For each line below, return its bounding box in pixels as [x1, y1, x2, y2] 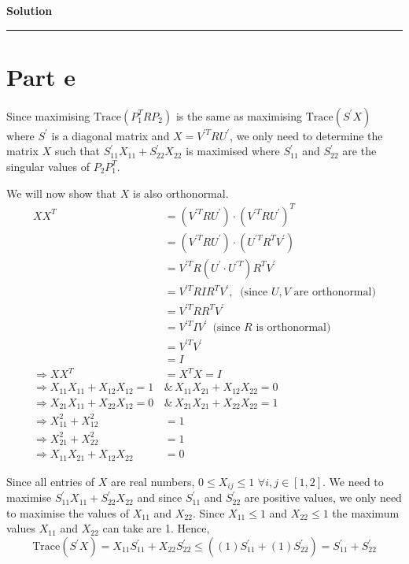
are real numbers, [111, 473, 195, 489]
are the [342, 143, 377, 159]
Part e [6, 60, 76, 92]
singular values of [6, 158, 90, 174]
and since [137, 489, 182, 506]
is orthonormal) [256, 322, 331, 334]
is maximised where [186, 143, 280, 159]
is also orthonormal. [132, 184, 229, 201]
